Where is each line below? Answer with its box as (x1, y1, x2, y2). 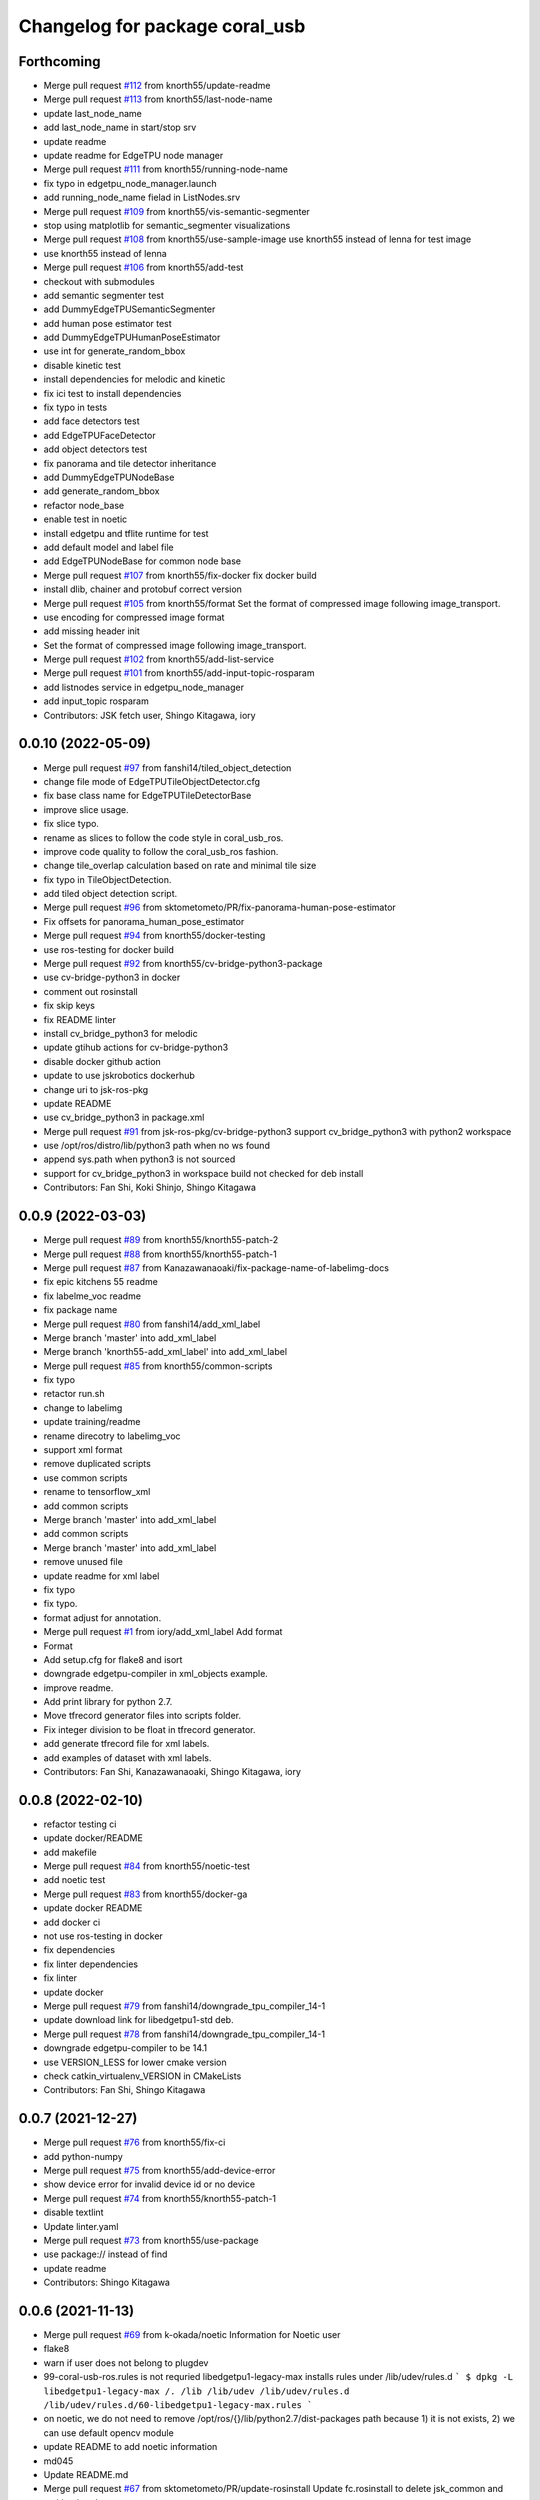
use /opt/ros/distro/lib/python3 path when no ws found (43, 1140, 270, 1152)
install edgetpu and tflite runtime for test (43, 527, 209, 539)
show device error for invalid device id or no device (43, 2178, 255, 2190)
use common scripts (43, 1471, 128, 1484)
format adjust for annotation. (43, 1611, 162, 1624)
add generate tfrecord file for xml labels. (43, 1738, 210, 1750)
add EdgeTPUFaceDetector (43, 429, 156, 441)
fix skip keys (43, 1000, 95, 1012)
